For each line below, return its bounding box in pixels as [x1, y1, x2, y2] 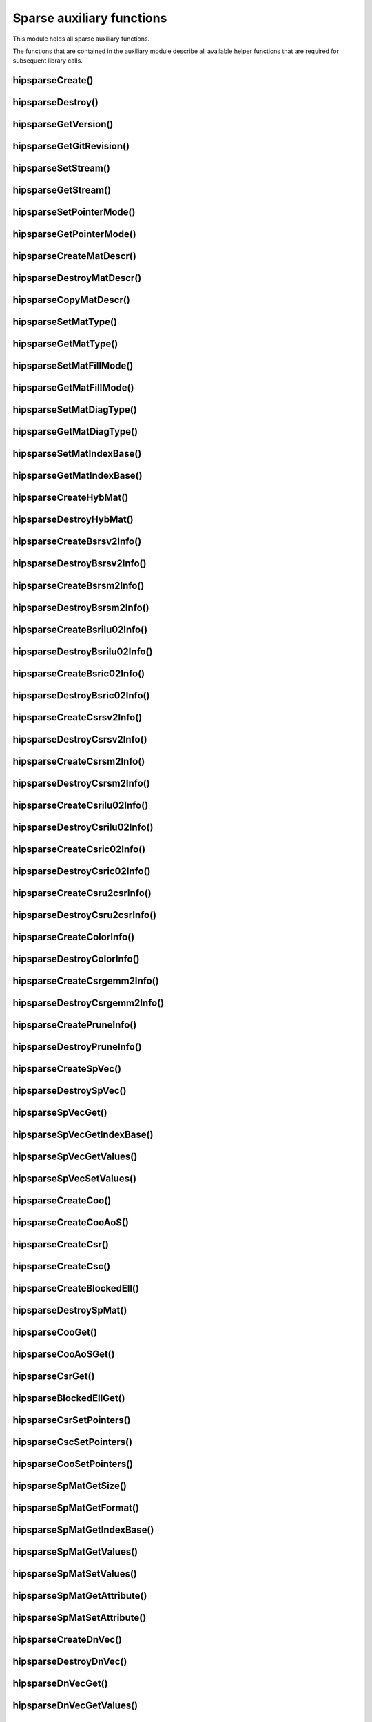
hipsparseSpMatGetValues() [12, 1546, 138, 1558]
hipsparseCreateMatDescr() [12, 250, 137, 262]
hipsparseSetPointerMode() [12, 207, 136, 218]
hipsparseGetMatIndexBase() [12, 470, 143, 481]
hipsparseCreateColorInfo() [12, 931, 135, 943]
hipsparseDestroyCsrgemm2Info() [12, 997, 165, 1008]
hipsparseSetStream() [12, 163, 110, 174]
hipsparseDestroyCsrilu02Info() [12, 821, 154, 833]
